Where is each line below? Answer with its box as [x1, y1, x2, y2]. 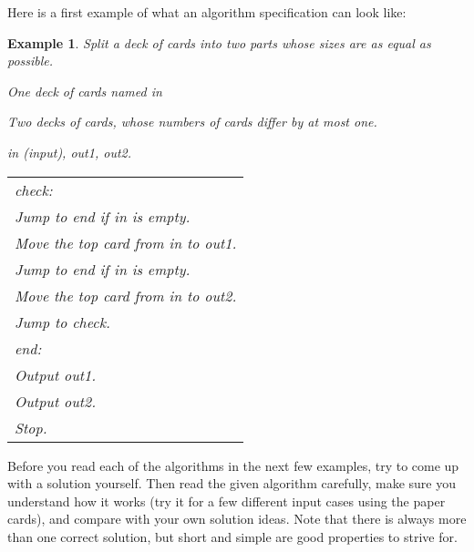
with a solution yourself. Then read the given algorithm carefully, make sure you [7, 474, 456, 493]
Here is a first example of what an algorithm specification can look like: [7, 3, 407, 21]
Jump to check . [15, 311, 110, 332]
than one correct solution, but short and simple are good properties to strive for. [7, 526, 458, 546]
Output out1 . [15, 363, 97, 385]
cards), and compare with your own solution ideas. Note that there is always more [7, 509, 467, 528]
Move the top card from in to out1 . [15, 231, 237, 253]
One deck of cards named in [7, 81, 162, 100]
